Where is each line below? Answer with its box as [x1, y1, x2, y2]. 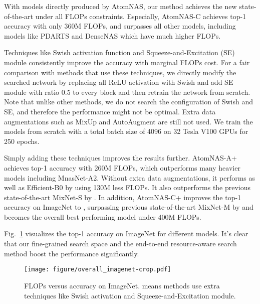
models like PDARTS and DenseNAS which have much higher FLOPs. [4, 30, 221, 41]
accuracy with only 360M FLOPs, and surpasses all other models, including [4, 21, 236, 31]
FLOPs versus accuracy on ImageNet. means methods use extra [24, 280, 220, 290]
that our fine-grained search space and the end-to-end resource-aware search [4, 238, 237, 249]
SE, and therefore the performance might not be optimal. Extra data [4, 106, 216, 116]
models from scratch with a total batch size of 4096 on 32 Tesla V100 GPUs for [4, 126, 248, 136]
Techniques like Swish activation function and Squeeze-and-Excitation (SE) [4, 47, 235, 58]
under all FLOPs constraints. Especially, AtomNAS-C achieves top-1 [35, 11, 246, 21]
